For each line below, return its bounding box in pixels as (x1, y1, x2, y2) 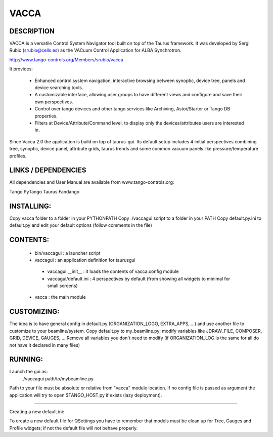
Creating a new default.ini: (9, 409, 64, 415)
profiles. (9, 152, 27, 159)
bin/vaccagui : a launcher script (34, 250, 101, 256)
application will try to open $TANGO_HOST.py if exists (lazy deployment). (9, 392, 162, 398)
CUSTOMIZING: (9, 307, 60, 316)
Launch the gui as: (9, 369, 48, 375)
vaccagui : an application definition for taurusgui (34, 257, 136, 263)
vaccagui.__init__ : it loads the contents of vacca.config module (47, 268, 179, 274)
